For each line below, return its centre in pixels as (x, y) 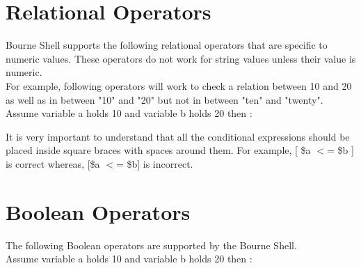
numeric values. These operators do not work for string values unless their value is (181, 58)
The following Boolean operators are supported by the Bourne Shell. (151, 245)
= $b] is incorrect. (154, 163)
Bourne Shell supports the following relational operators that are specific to (167, 45)
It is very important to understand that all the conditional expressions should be (178, 136)
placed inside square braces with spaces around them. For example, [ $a (158, 150)
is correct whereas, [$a (53, 163)
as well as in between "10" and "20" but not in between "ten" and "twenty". (165, 99)
